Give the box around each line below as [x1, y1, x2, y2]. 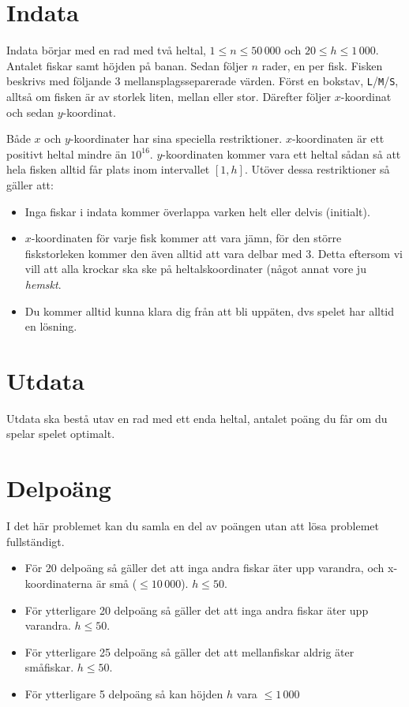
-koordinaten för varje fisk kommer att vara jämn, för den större [31, 230, 342, 246]
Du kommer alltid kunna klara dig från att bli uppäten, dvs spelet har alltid [24, 302, 395, 319]
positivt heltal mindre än [6, 145, 127, 162]
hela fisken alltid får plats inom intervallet [6, 161, 210, 178]
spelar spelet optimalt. [6, 425, 115, 442]
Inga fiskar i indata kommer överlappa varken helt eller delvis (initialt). [24, 203, 370, 219]
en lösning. [24, 318, 77, 335]
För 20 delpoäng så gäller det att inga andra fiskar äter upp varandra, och [24, 559, 385, 576]
